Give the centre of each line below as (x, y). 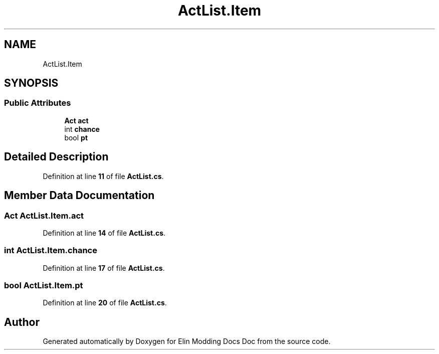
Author (22, 322)
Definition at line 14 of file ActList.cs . (104, 233)
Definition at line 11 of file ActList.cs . (103, 176)
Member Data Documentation (79, 196)
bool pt (76, 137)
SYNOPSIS (31, 83)
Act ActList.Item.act (44, 215)
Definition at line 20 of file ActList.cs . (105, 303)
